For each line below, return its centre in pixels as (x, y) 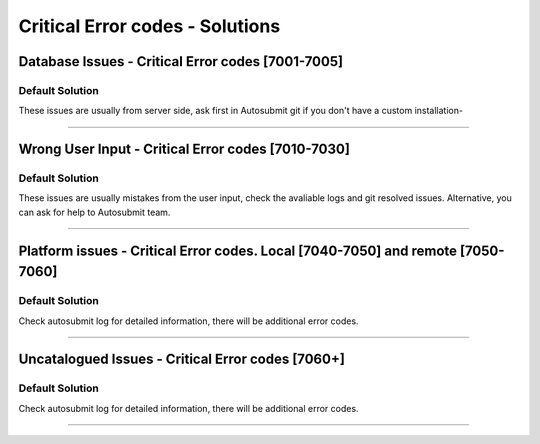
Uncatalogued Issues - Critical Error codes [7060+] (181, 359)
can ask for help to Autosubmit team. (94, 212)
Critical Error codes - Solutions (149, 26)
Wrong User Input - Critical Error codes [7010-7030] (184, 149)
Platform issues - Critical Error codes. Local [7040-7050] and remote (238, 250)
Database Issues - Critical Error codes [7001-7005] (181, 61)
